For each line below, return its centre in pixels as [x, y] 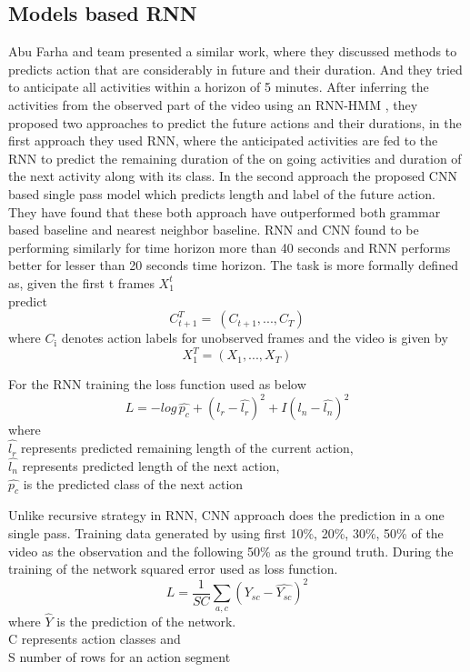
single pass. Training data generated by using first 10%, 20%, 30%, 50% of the [226, 532]
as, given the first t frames [81, 282]
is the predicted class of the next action [133, 483]
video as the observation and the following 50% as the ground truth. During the [231, 551]
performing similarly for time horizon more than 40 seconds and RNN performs [230, 247]
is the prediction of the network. [146, 621]
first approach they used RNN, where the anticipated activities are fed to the [223, 140]
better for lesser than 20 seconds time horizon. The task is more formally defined [233, 265]
